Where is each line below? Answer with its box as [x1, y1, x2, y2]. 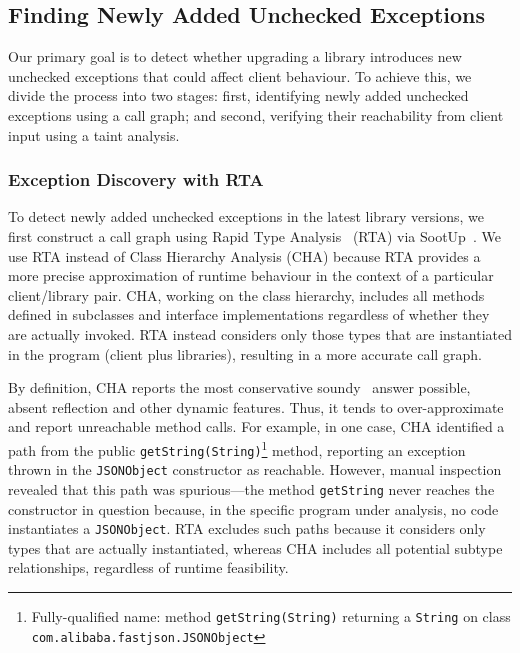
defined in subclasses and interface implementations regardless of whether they [8, 304, 490, 325]
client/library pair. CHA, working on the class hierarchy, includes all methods [8, 284, 485, 305]
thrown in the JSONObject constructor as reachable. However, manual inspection [8, 459, 502, 480]
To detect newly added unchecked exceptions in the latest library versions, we [8, 206, 484, 227]
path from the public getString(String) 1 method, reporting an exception [8, 436, 466, 460]
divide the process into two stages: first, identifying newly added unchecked [8, 85, 469, 106]
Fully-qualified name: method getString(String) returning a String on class [31, 605, 511, 626]
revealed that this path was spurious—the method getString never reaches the [8, 478, 495, 499]
